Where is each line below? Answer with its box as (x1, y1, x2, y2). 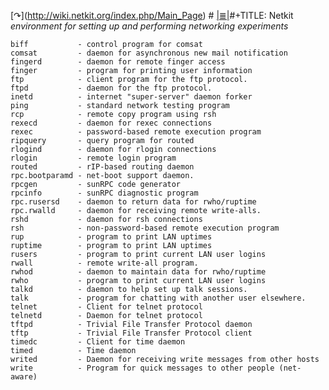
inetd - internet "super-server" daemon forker (10, 92, 253, 102)
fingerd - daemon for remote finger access (10, 57, 226, 67)
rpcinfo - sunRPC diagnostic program (10, 188, 199, 198)
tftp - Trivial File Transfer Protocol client (10, 328, 253, 338)
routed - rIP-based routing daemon (10, 162, 195, 172)
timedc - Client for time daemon (10, 337, 186, 347)
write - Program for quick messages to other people (10, 363, 275, 373)
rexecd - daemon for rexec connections (10, 118, 213, 128)
